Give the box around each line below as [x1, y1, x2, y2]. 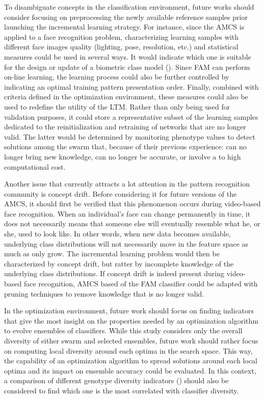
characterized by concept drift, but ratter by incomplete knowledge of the [4, 258, 234, 269]
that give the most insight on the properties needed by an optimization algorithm [4, 315, 258, 326]
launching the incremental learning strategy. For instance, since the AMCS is [4, 21, 245, 32]
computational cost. [4, 161, 66, 172]
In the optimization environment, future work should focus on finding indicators [4, 305, 254, 316]
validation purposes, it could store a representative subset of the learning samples [4, 111, 258, 122]
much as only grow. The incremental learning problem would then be [4, 248, 220, 259]
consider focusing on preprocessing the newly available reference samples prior [4, 11, 248, 22]
